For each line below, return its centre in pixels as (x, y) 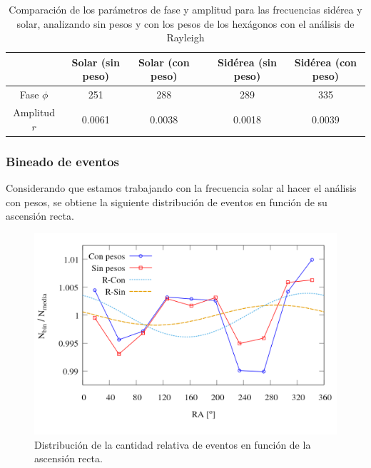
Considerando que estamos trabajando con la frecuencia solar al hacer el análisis (181, 187)
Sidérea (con (326, 62)
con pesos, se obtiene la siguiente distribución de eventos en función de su (167, 202)
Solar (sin (96, 62)
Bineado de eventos (63, 161)
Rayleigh (185, 37)
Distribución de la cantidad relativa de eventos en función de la (173, 444)
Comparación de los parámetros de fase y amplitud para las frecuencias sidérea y (185, 9)
